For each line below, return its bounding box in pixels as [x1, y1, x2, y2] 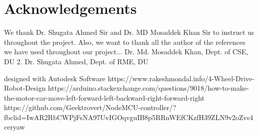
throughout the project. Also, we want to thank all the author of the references [4, 36, 246, 47]
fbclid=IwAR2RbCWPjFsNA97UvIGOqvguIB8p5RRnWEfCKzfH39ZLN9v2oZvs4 [4, 112, 254, 122]
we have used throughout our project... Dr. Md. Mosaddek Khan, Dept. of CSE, [4, 46, 249, 57]
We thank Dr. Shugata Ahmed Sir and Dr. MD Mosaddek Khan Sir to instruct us [4, 27, 255, 37]
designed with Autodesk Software [4, 73, 106, 83]
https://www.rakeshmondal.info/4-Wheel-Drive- [108, 73, 255, 83]
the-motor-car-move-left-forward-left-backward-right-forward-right [4, 92, 205, 103]
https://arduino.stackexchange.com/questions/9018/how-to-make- [48, 83, 249, 93]
